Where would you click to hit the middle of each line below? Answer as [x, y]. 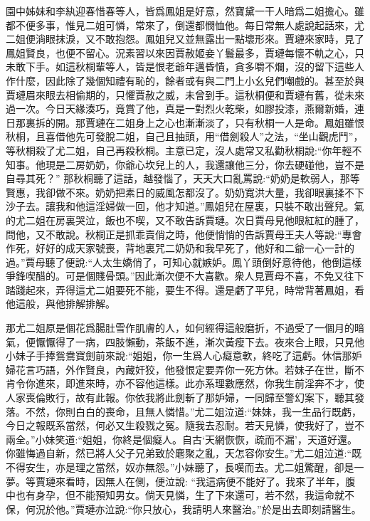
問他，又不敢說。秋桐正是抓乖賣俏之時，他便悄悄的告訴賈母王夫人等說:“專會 [184, 234]
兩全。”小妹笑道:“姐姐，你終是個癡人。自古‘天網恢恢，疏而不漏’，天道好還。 [181, 439]
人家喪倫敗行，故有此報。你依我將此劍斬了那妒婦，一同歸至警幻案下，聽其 [180, 398]
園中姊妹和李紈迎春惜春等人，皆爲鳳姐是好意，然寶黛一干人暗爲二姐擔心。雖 [185, 11]
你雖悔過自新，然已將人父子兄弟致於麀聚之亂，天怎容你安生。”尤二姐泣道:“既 [184, 453]
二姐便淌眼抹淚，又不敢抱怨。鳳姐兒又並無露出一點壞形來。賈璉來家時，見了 [185, 39]
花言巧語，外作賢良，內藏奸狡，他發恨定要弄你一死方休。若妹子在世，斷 [185, 369]
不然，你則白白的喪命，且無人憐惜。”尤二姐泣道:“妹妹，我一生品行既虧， [194, 411]
